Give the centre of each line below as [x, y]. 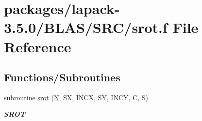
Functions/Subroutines [62, 77]
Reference [38, 46]
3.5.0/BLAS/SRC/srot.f [86, 27]
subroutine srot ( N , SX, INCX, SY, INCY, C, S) [76, 97]
